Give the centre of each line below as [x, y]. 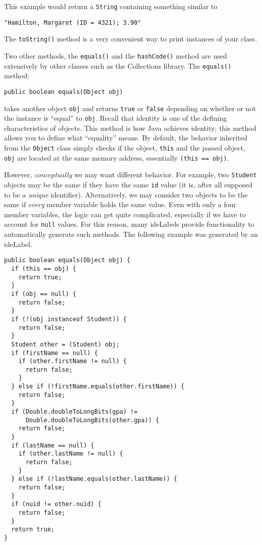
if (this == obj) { [44, 268]
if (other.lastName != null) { [71, 454]
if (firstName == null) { [55, 353]
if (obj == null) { [44, 294]
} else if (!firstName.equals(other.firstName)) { [98, 387]
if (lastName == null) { [53, 445]
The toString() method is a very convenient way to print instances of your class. [130, 39]
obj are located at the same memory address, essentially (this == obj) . [117, 157]
